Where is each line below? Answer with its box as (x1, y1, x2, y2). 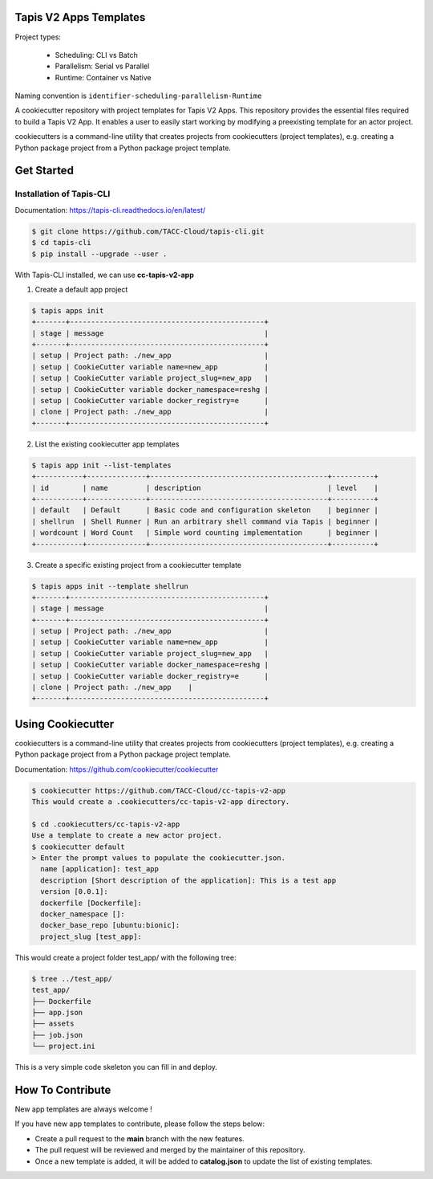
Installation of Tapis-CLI (14, 189, 111, 200)
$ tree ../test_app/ (31, 974, 112, 983)
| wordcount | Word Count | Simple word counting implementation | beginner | (31, 528, 378, 537)
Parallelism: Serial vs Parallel (55, 61, 150, 71)
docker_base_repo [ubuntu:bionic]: (40, 920, 180, 930)
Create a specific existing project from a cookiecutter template (34, 560, 242, 569)
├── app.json (31, 1008, 83, 1017)
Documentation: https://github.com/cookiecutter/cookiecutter (14, 764, 219, 774)
